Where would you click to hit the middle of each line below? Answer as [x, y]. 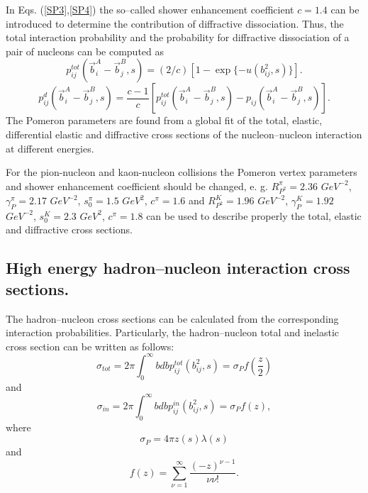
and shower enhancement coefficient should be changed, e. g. [137, 185]
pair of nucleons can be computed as [85, 51]
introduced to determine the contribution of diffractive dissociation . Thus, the [175, 23]
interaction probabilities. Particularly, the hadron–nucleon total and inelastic [173, 332]
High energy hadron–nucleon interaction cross [178, 268]
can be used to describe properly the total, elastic [254, 215]
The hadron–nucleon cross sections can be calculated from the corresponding [172, 318]
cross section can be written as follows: [90, 346]
